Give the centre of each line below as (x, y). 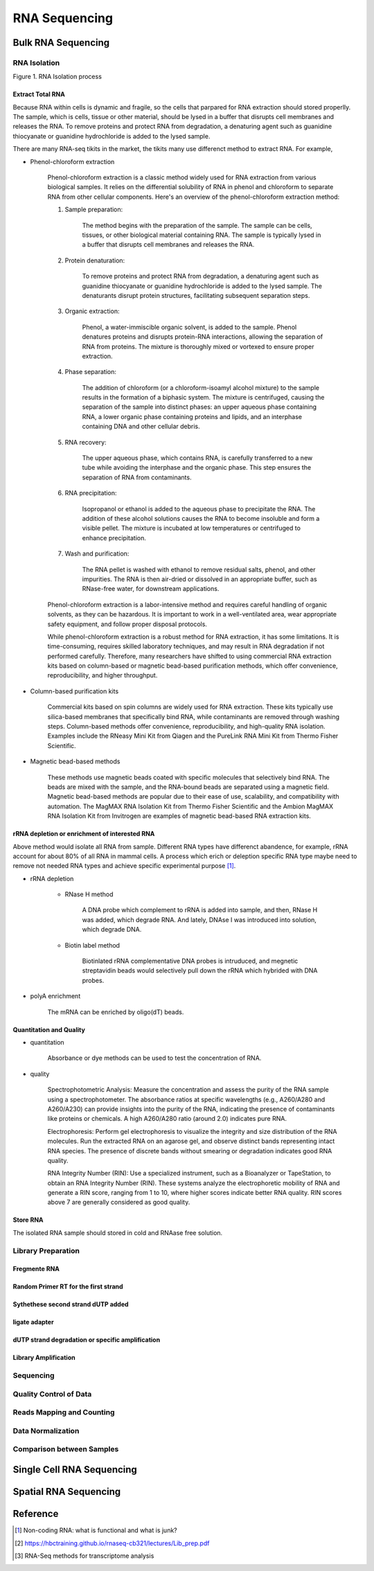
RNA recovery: (86, 442)
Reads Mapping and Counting (64, 1412)
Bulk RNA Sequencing (61, 43)
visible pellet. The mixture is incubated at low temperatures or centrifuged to (192, 528)
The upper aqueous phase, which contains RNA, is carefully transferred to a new (197, 458)
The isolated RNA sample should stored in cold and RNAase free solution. (118, 1232)
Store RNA (28, 1220)
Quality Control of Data (52, 1394)
